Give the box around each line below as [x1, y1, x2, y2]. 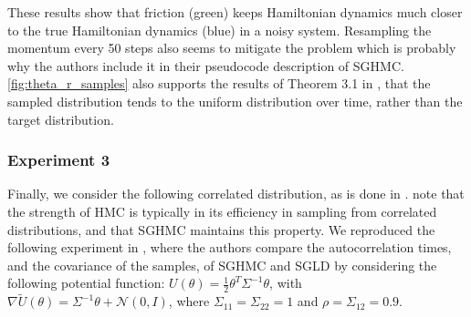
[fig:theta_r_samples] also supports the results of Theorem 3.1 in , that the [7, 74, 431, 93]
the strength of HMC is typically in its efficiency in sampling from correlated [7, 201, 437, 220]
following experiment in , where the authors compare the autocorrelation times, [7, 238, 452, 257]
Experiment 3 [7, 148, 110, 171]
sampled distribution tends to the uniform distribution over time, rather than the [7, 91, 463, 110]
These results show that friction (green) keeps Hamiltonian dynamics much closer [7, 3, 463, 21]
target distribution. [7, 109, 114, 128]
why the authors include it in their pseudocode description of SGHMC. [7, 56, 404, 75]
